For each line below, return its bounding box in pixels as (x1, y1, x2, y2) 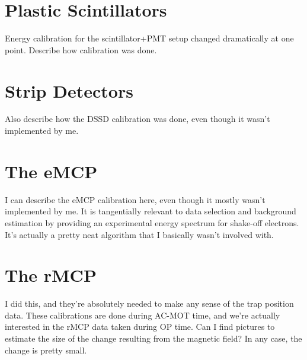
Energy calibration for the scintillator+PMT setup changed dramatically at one (5, 32, 294, 44)
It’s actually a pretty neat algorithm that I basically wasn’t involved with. (5, 228, 274, 240)
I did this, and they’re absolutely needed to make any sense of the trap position (5, 297, 294, 310)
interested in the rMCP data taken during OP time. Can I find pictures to (5, 320, 275, 333)
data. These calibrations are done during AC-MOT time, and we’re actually (5, 308, 280, 321)
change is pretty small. (5, 343, 87, 356)
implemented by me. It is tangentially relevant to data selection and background (5, 205, 296, 217)
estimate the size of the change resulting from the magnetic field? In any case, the (5, 332, 302, 345)
